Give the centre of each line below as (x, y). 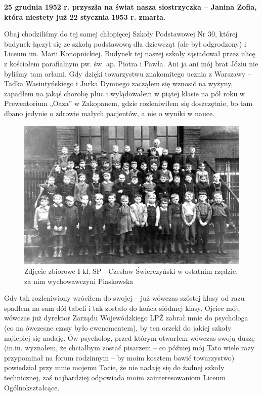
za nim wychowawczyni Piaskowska (79, 281)
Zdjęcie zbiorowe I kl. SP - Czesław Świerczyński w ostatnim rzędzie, (131, 271)
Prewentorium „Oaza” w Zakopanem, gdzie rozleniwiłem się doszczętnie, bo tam (128, 103)
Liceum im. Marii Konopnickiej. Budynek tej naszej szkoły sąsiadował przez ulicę (130, 53)
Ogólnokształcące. (32, 387)
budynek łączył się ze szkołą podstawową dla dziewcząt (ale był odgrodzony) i (125, 43)
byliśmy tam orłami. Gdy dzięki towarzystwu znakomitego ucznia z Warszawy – (128, 73)
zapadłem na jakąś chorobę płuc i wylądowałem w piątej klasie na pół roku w (124, 93)
